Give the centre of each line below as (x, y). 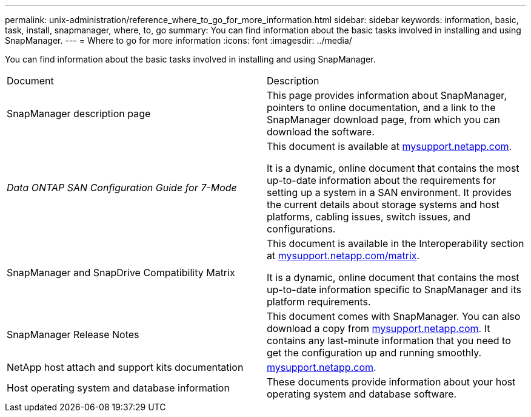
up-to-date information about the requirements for (381, 180)
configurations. (301, 229)
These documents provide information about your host (391, 382)
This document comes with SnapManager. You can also (394, 316)
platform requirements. (319, 302)
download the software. (321, 132)
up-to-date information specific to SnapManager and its (394, 290)
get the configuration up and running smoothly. (374, 353)
